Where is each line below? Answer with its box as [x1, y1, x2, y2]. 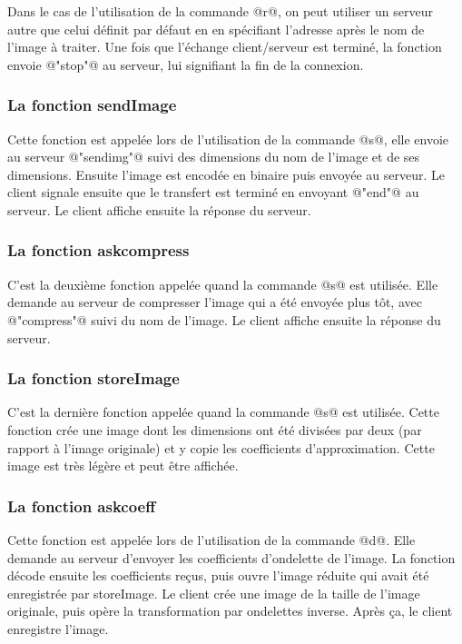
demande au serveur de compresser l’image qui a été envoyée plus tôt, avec [7, 292, 422, 312]
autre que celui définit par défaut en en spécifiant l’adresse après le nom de [7, 19, 425, 38]
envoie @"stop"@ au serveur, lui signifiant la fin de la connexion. [7, 54, 364, 74]
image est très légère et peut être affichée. [7, 456, 239, 475]
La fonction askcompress [7, 239, 190, 262]
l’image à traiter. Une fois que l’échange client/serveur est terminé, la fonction [7, 37, 442, 56]
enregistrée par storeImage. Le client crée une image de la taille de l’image [7, 583, 420, 602]
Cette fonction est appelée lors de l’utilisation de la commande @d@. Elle [7, 530, 416, 549]
